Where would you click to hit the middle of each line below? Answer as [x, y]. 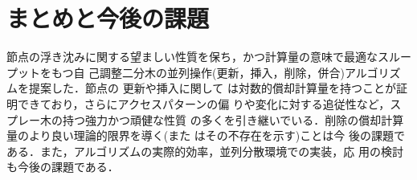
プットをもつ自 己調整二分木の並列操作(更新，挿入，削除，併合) [176, 72]
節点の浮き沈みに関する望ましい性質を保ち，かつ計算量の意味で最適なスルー [209, 57]
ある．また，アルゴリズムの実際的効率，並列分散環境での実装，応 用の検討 [205, 151]
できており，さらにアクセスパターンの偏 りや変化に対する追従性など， [204, 103]
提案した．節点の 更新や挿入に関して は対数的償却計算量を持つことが [212, 88]
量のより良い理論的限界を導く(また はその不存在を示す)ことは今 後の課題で [206, 135]
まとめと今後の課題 [108, 18]
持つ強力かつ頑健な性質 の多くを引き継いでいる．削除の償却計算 [233, 119]
